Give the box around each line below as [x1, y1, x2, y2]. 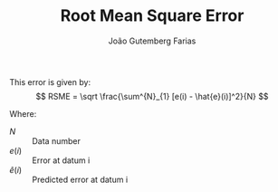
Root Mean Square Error [60, 5, 244, 26]
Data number [32, 135, 81, 146]
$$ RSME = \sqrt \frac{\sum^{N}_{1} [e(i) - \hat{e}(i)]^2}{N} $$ [35, 91, 269, 101]
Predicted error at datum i [32, 174, 129, 185]
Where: [9, 108, 37, 119]
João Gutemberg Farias [108, 35, 197, 46]
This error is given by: [9, 76, 91, 87]
